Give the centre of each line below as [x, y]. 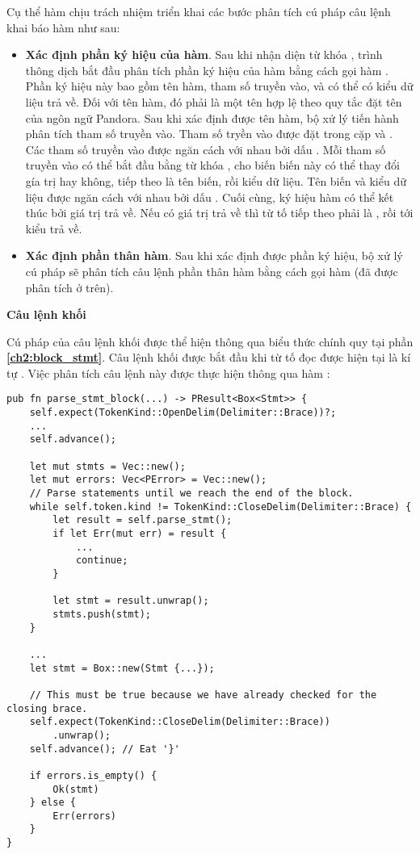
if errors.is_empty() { [93, 775]
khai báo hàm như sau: [63, 27]
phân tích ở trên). [69, 287]
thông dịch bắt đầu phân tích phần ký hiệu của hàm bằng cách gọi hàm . [207, 70]
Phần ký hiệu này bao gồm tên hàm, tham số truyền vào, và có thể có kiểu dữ [219, 86]
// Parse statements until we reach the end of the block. [191, 494]
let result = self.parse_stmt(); [143, 520]
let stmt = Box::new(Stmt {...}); [122, 668]
